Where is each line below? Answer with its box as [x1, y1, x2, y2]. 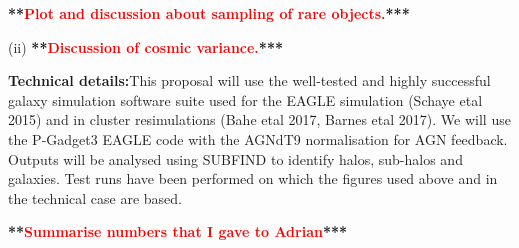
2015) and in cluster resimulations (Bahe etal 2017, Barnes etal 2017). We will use [8, 109, 511, 130]
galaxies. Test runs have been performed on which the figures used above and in [8, 168, 498, 189]
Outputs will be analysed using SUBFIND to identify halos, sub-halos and [8, 148, 463, 169]
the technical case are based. [8, 187, 182, 208]
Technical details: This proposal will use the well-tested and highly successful [8, 70, 491, 91]
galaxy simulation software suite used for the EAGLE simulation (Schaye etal [8, 89, 483, 110]
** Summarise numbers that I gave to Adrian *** [8, 221, 348, 242]
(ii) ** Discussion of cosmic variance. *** [8, 36, 283, 57]
